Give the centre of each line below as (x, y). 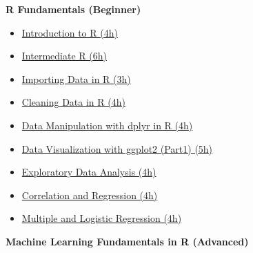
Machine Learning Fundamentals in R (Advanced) (127, 241)
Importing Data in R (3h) (76, 78)
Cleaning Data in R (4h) (73, 102)
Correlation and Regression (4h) (90, 195)
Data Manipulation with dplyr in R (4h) (107, 125)
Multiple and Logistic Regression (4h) (102, 218)
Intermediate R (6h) (64, 56)
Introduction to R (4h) (70, 32)
